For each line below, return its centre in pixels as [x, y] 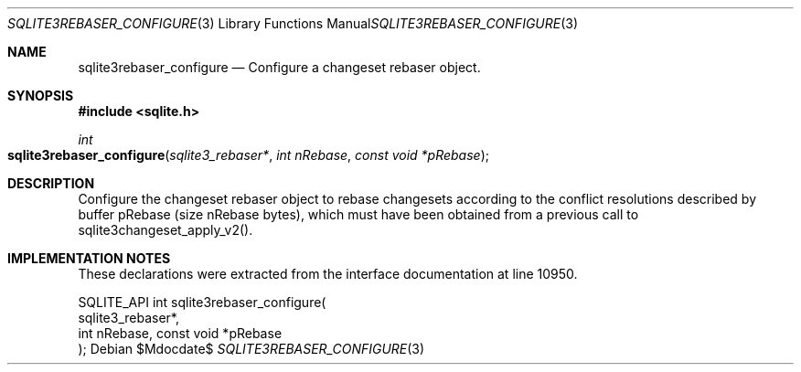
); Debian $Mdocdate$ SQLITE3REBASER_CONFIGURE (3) [251, 349]
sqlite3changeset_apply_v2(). [166, 230]
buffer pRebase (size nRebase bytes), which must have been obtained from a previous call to [358, 214]
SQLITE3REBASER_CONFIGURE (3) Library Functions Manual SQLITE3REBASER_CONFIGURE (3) [293, 23]
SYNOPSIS [41, 96]
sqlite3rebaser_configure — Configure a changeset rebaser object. [279, 67]
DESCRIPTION [51, 183]
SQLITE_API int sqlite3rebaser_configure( [202, 302]
